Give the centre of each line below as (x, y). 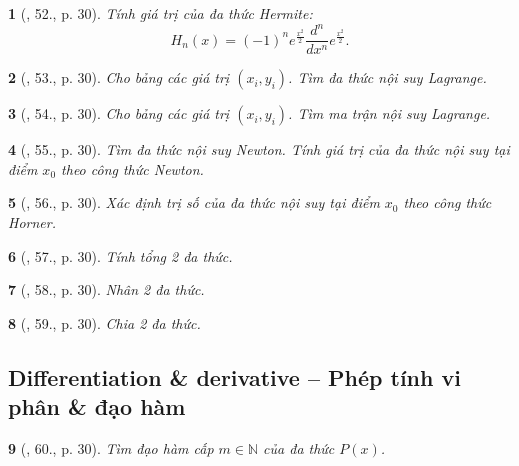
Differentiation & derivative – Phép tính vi (234, 376)
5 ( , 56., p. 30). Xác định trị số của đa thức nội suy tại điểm (194, 202)
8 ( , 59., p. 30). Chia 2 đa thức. (104, 322)
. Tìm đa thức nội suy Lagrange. (387, 77)
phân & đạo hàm (97, 406)
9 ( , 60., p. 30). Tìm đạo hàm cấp (111, 447)
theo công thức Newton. (132, 168)
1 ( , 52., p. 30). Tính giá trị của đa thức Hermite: (160, 13)
